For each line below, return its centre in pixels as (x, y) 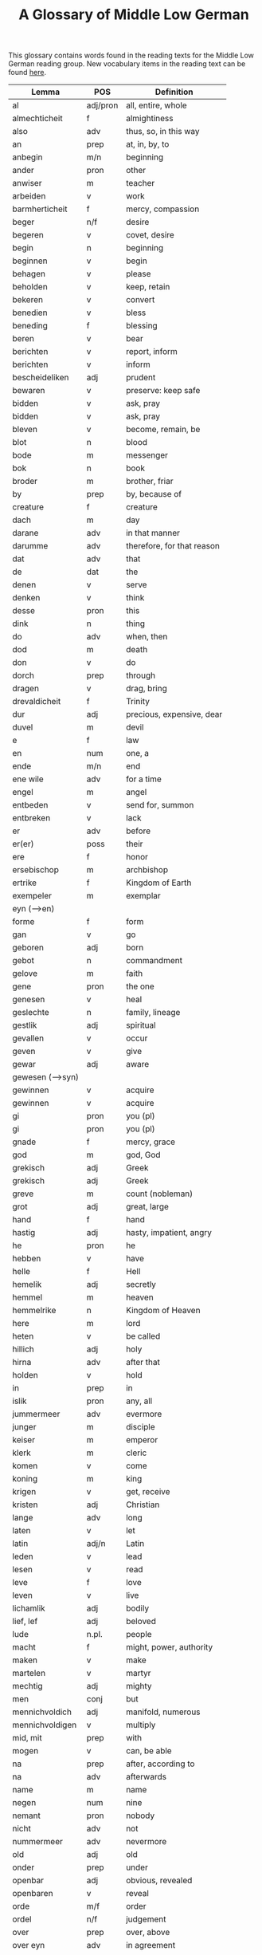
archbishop (147, 870)
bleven (25, 430)
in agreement (151, 1945)
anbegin (27, 157)
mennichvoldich (42, 1712)
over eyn (29, 1945)
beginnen (30, 261)
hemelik (27, 1284)
